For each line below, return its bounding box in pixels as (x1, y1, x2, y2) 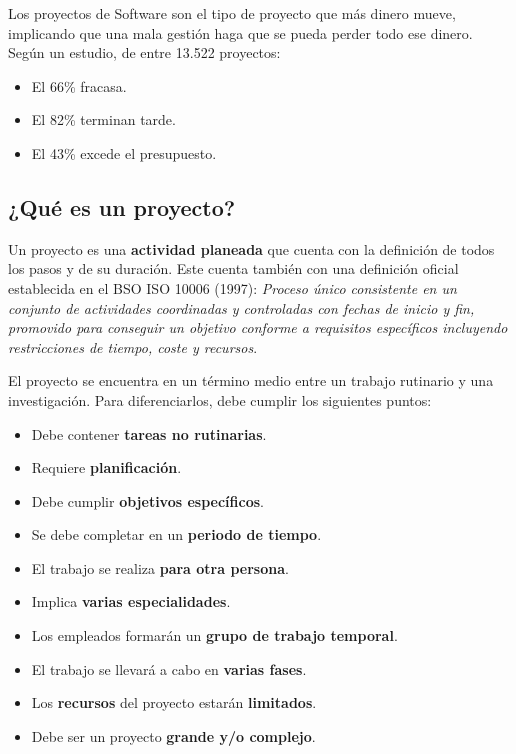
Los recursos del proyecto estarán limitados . (31, 692, 317, 713)
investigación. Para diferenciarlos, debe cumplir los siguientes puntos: (8, 389, 432, 410)
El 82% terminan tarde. (31, 109, 176, 130)
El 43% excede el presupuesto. (31, 142, 217, 163)
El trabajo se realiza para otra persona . (31, 557, 289, 578)
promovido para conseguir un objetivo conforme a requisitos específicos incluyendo (8, 317, 508, 338)
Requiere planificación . (31, 457, 182, 478)
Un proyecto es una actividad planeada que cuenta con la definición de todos (8, 238, 495, 259)
